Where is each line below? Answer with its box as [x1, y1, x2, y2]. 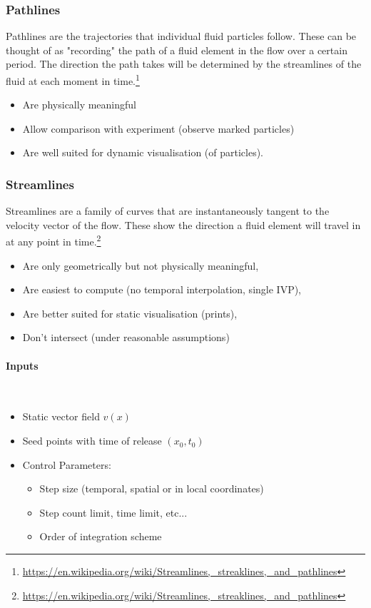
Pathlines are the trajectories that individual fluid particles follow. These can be [6, 29, 357, 44]
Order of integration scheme [39, 529, 162, 544]
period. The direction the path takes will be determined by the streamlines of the [6, 56, 362, 71]
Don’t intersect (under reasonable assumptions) [22, 330, 230, 345]
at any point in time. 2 [6, 232, 101, 249]
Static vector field [22, 409, 100, 424]
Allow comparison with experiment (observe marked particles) [22, 121, 295, 136]
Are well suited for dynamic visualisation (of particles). [22, 145, 264, 160]
